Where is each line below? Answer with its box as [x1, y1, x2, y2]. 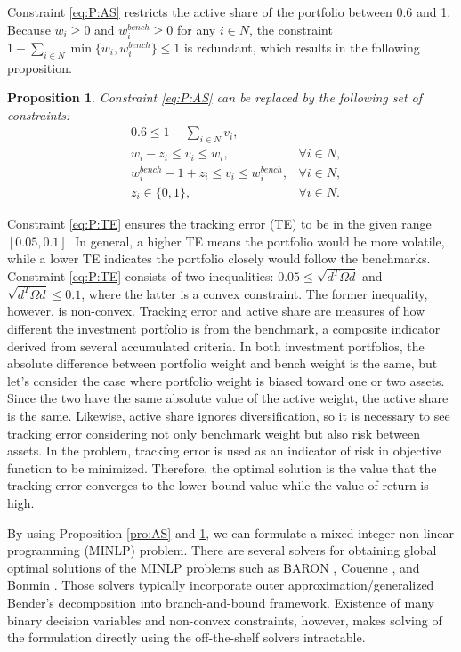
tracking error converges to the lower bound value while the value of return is [7, 476, 429, 495]
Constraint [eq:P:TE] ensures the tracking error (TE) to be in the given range [7, 213, 432, 232]
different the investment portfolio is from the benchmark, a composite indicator [7, 319, 441, 338]
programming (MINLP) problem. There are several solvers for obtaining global [7, 541, 437, 559]
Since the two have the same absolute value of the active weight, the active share [7, 389, 449, 407]
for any [177, 20, 216, 38]
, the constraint [249, 20, 333, 38]
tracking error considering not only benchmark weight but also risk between [7, 423, 421, 442]
